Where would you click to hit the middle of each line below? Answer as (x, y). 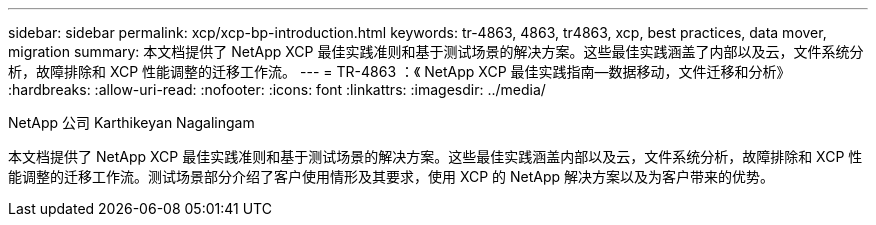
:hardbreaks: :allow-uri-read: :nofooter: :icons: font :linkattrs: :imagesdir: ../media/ (277, 89)
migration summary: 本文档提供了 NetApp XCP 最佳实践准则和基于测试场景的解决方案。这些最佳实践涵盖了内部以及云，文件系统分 (436, 51)
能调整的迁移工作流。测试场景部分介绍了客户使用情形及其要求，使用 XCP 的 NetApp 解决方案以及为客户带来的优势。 (391, 176)
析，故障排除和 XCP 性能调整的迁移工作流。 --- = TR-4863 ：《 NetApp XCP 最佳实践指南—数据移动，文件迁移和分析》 (399, 71)
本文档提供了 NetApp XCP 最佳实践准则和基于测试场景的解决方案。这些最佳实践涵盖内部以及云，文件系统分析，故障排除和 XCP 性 (435, 156)
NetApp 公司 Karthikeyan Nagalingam (131, 122)
